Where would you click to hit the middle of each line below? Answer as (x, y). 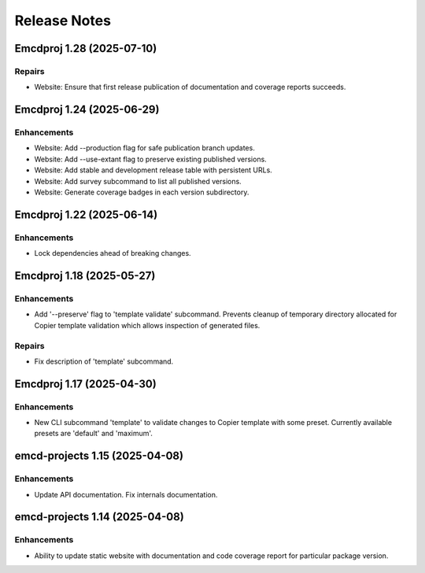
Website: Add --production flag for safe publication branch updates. (144, 148)
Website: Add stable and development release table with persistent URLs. (153, 170)
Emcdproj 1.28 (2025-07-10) (86, 48)
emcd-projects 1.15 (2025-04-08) (99, 456)
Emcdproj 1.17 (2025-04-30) (85, 384)
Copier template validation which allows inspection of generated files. (147, 325)
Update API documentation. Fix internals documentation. (126, 494)
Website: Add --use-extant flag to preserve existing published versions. (150, 159)
